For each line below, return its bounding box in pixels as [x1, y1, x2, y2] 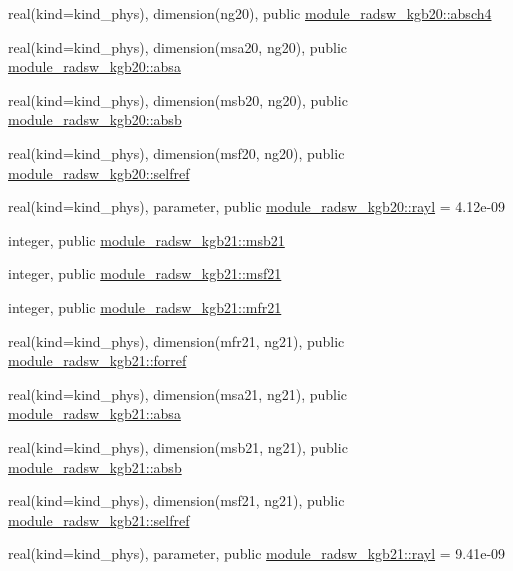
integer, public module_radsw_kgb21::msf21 [8, 263, 282, 284]
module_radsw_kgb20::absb [8, 109, 182, 130]
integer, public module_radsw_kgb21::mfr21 [8, 296, 282, 317]
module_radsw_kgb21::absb [8, 456, 182, 477]
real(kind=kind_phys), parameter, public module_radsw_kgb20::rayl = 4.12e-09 [8, 196, 506, 217]
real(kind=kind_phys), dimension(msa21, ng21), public [8, 383, 348, 404]
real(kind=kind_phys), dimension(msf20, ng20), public [8, 142, 345, 163]
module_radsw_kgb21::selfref [8, 509, 190, 530]
